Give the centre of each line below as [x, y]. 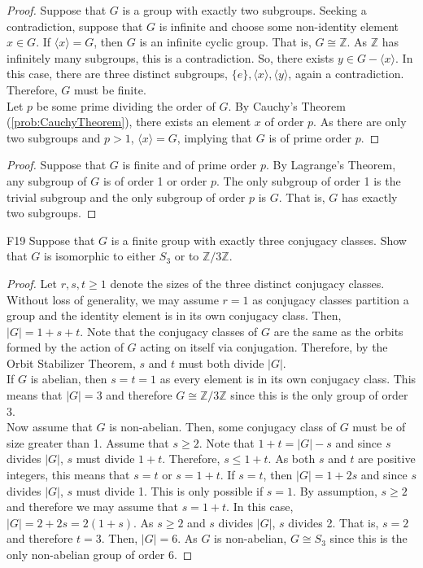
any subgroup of [47, 180]
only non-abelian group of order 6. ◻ [100, 554]
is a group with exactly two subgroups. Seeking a [244, 10]
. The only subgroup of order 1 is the [309, 180]
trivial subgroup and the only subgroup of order [126, 197]
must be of [379, 427]
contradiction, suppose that [75, 26]
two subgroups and [54, 137]
